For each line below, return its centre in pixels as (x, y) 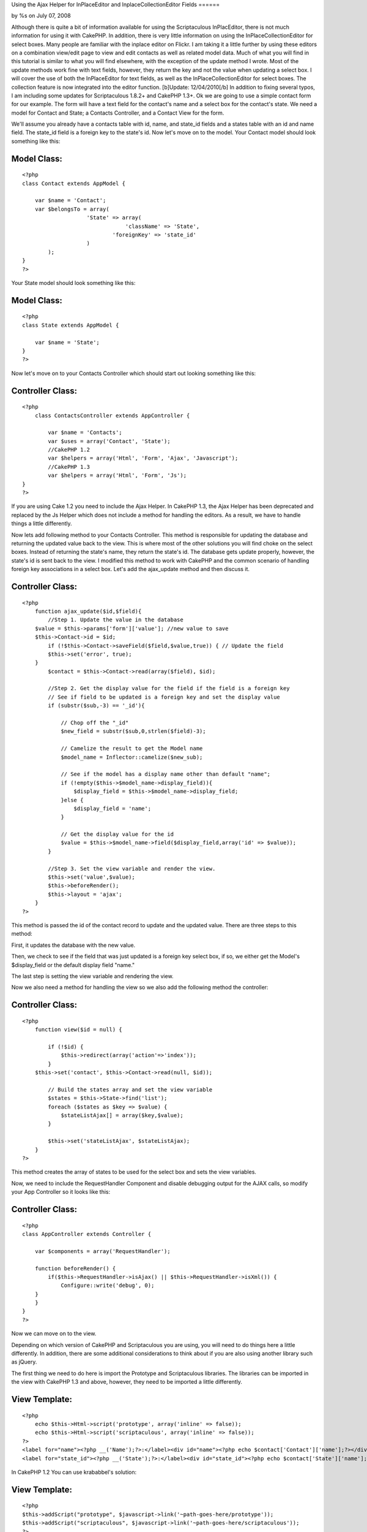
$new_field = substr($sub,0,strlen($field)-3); (133, 731)
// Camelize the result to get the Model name (132, 749)
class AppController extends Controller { (87, 1234)
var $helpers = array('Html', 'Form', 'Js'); (117, 476)
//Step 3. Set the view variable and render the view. (132, 868)
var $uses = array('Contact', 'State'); (109, 441)
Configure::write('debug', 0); (108, 1286)
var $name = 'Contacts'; (85, 433)
